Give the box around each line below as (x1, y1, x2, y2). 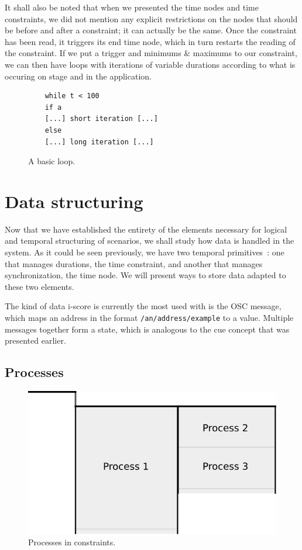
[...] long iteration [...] (44, 137, 154, 146)
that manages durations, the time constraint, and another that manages (5, 257, 263, 269)
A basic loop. (28, 155, 75, 167)
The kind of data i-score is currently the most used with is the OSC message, (5, 300, 282, 312)
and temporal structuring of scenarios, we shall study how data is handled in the (5, 234, 294, 247)
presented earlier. (5, 334, 66, 347)
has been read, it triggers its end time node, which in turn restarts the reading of (5, 35, 296, 47)
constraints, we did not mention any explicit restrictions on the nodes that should (5, 12, 298, 25)
